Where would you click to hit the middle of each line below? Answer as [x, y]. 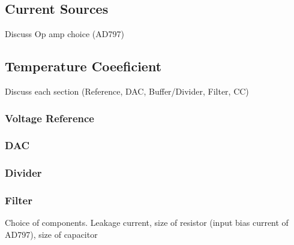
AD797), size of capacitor [51, 234]
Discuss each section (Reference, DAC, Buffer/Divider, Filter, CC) [127, 91]
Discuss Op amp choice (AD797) [64, 34]
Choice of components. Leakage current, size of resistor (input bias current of [147, 223]
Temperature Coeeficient [83, 66]
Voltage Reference [49, 118]
